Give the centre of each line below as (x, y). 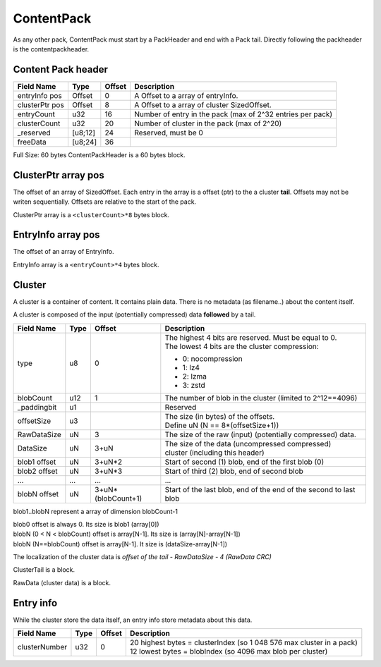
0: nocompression (212, 358)
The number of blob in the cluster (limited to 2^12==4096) (261, 398)
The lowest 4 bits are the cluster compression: (242, 346)
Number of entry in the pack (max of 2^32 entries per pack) (234, 114)
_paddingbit (37, 407)
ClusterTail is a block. (44, 570)
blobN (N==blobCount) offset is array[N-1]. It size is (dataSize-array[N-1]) (120, 544)
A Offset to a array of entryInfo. (186, 95)
